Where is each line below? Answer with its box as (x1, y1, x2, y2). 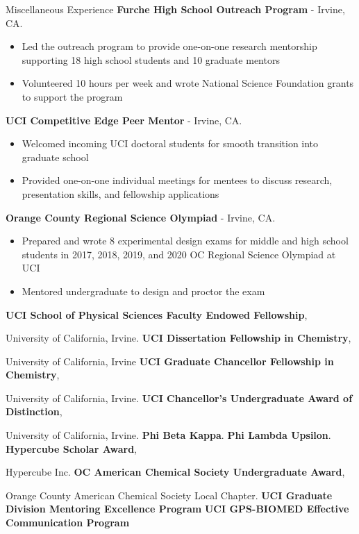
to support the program (22, 89, 123, 103)
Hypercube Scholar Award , (6, 441, 137, 456)
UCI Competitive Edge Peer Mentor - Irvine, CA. (6, 112, 242, 127)
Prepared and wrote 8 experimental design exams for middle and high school (22, 233, 349, 248)
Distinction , (6, 404, 62, 419)
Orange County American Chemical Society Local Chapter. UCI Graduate (6, 487, 333, 502)
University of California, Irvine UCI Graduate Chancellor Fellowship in (6, 353, 334, 368)
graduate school (22, 149, 89, 164)
